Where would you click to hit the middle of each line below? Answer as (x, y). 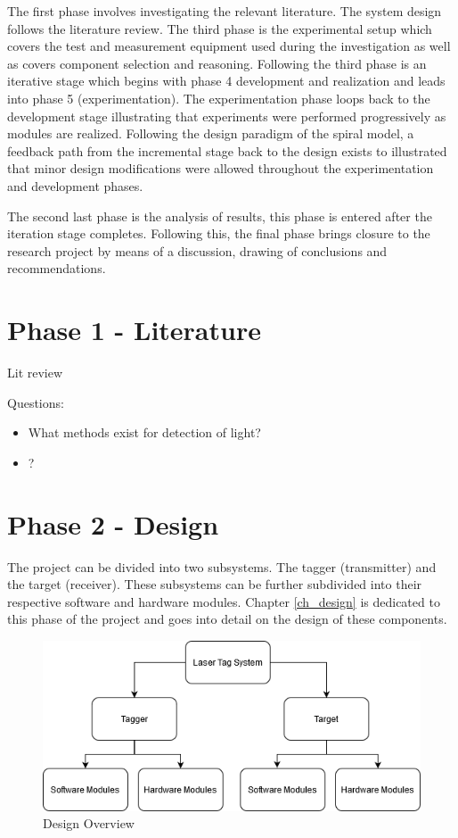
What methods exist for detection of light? (144, 432)
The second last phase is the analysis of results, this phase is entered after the (220, 216)
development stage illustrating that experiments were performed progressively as (227, 116)
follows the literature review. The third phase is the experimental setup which (220, 28)
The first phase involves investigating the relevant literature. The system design (225, 11)
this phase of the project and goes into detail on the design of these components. (227, 619)
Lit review (35, 373)
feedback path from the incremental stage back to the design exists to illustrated (227, 150)
